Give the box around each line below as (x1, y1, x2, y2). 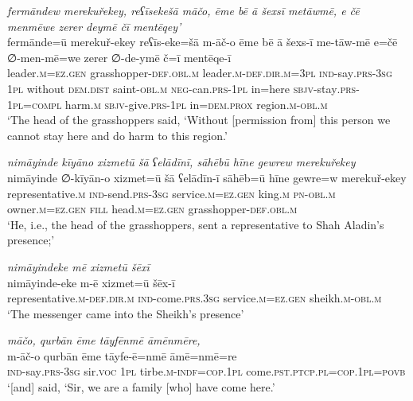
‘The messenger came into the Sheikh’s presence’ (7, 305, 244, 321)
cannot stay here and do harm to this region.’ (7, 127, 228, 143)
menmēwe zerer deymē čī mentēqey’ (7, 18, 181, 34)
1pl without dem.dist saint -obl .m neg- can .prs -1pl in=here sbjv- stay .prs (7, 80, 357, 96)
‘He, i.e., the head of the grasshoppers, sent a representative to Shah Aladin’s (7, 216, 384, 232)
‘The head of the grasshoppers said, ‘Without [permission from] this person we (7, 111, 391, 128)
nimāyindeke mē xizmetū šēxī (7, 258, 150, 274)
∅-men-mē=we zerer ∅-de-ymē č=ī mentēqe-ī (7, 49, 232, 65)
